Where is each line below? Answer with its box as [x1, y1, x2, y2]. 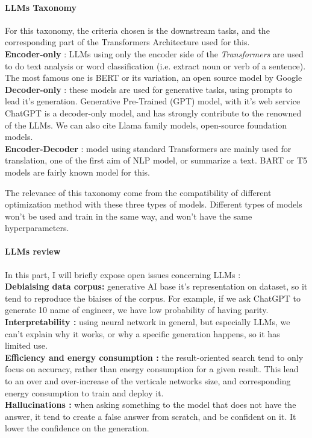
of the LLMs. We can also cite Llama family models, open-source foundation [5, 118, 287, 131]
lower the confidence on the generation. [5, 422, 149, 434]
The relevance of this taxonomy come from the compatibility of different [5, 186, 272, 198]
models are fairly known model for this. [5, 165, 151, 178]
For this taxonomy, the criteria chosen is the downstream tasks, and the [5, 24, 270, 36]
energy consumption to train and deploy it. [5, 386, 164, 399]
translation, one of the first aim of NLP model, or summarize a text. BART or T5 [5, 154, 308, 167]
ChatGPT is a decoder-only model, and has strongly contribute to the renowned [5, 106, 302, 119]
